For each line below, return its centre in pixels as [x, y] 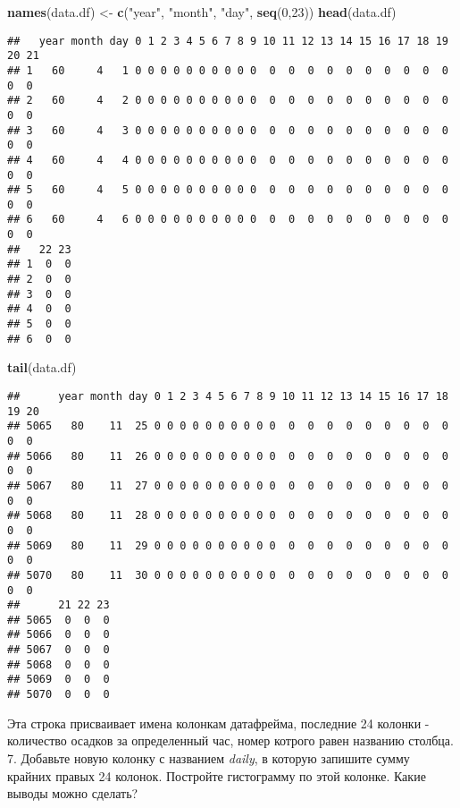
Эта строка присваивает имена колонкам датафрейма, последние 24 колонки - [218, 723]
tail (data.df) [42, 367]
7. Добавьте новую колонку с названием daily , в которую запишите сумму [209, 757]
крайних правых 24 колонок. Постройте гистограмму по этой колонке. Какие [217, 775]
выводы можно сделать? [73, 793]
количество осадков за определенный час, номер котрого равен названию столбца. [230, 740]
